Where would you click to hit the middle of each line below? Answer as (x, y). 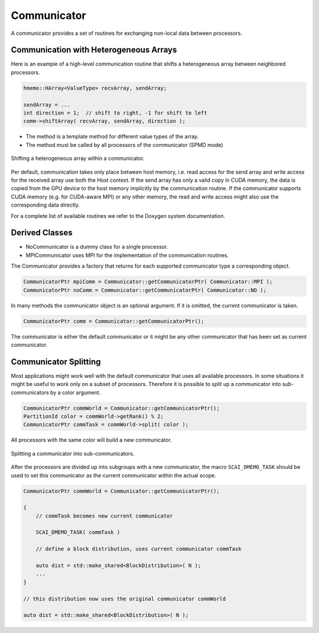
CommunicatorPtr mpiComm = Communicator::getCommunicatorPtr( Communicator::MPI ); (148, 282)
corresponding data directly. (45, 205)
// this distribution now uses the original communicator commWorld (125, 599)
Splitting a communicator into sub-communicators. (73, 454)
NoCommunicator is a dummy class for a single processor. (97, 247)
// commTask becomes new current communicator (105, 516)
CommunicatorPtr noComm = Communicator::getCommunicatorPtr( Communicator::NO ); (145, 290)
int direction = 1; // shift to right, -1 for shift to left (115, 113)
